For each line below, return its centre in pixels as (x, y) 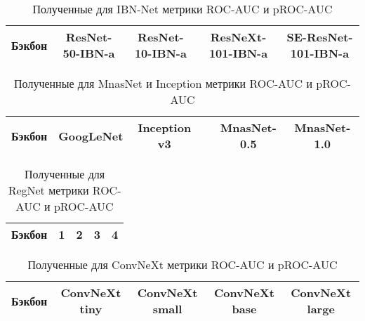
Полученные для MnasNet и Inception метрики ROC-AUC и (164, 83)
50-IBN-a (89, 53)
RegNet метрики (48, 190)
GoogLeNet (91, 136)
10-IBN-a (160, 53)
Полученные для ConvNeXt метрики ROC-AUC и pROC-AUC (182, 264)
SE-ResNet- (320, 37)
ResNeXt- (238, 37)
